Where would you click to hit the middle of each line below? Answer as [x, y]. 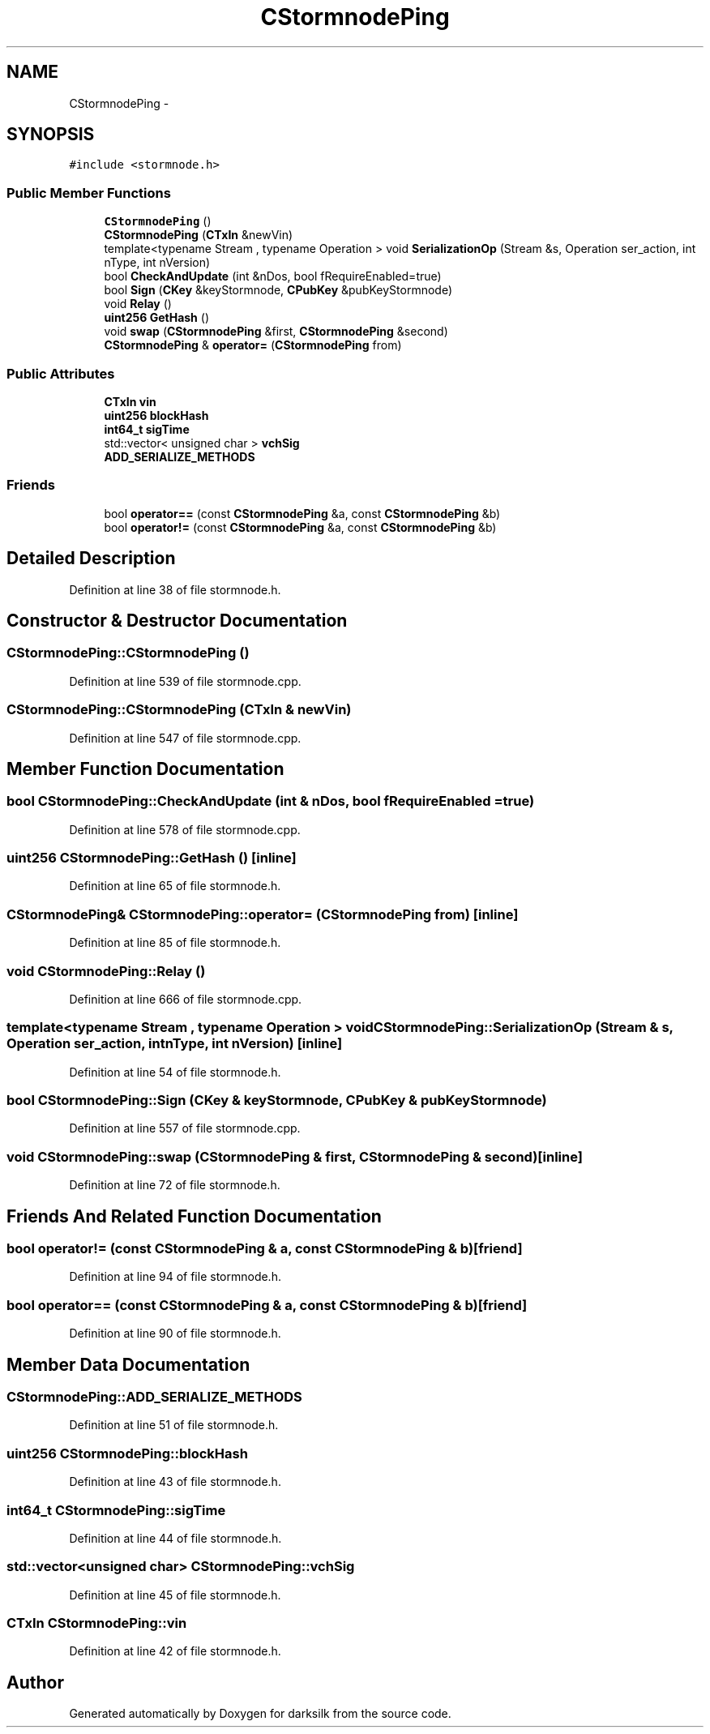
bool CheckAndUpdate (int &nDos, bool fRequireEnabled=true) [273, 276]
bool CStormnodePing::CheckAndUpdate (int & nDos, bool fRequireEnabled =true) [271, 801]
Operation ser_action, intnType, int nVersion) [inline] [175, 1044]
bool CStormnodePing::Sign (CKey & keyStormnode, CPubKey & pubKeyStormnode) [277, 1100]
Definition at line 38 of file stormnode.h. [175, 589]
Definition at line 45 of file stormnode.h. [175, 1595]
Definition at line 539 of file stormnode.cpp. [185, 681]
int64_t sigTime [147, 429]
